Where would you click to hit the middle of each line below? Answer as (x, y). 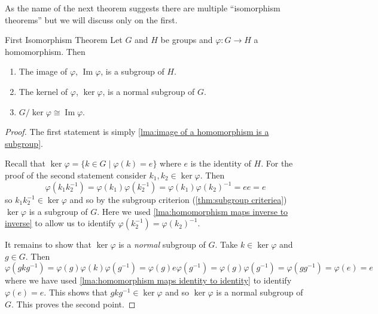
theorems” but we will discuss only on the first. (91, 19)
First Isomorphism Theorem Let (64, 40)
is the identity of (221, 163)
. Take (226, 244)
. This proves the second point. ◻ (74, 304)
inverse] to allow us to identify (60, 223)
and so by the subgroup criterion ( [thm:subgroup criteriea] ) (178, 200)
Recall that (25, 163)
